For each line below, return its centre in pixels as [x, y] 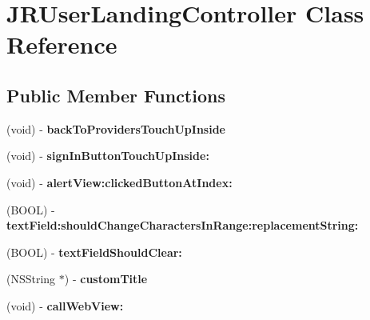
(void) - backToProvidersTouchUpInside [116, 128]
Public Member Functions [116, 95]
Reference [62, 44]
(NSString [31, 279]
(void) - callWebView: [65, 305]
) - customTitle [106, 279]
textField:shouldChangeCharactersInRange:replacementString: [183, 225]
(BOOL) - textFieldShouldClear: [94, 252]
